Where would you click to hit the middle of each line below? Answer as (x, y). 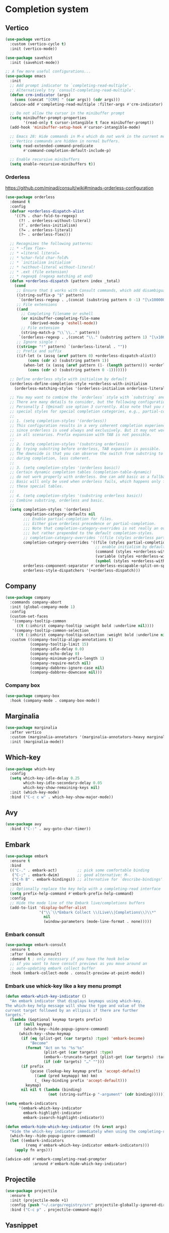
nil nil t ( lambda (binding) (51, 1090)
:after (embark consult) (36, 954)
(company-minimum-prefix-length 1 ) (67, 658)
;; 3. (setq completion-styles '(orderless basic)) (65, 468)
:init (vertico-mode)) (33, 49)
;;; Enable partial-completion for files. (68, 519)
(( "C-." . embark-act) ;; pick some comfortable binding (80, 870)
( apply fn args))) (33, 1150)
